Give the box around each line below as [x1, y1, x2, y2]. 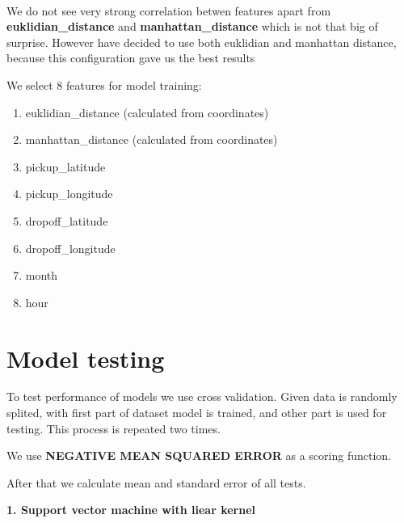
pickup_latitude [25, 158, 106, 175]
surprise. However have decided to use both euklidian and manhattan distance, [6, 33, 397, 50]
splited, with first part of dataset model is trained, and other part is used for [6, 404, 387, 421]
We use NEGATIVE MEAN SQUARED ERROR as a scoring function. [6, 447, 391, 464]
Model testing [6, 341, 165, 374]
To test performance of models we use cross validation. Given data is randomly [6, 388, 398, 405]
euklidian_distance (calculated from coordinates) [25, 103, 269, 120]
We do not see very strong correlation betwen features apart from [6, 2, 331, 19]
